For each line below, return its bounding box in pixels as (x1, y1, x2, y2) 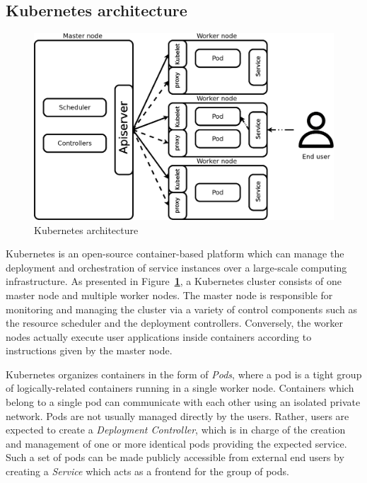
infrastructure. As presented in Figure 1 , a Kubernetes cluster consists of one (6, 274, 342, 289)
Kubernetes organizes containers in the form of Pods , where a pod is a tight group (6, 366, 362, 381)
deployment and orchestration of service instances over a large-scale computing (6, 260, 347, 274)
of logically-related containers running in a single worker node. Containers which (6, 380, 354, 395)
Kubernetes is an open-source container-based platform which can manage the (6, 246, 344, 261)
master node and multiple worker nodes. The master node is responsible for (6, 287, 333, 302)
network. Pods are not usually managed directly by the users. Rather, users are (6, 408, 349, 423)
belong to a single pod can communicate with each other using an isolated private (6, 395, 361, 409)
